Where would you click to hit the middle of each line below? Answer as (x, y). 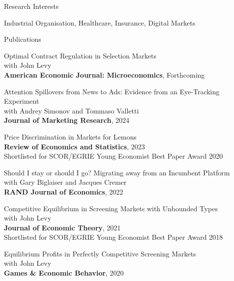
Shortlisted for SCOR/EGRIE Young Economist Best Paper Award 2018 (114, 237)
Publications (23, 39)
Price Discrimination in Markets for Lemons (70, 136)
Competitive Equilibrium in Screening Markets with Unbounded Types (111, 208)
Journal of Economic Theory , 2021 (62, 227)
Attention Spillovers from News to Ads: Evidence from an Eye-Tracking (112, 91)
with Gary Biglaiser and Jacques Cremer (65, 182)
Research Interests (31, 6)
